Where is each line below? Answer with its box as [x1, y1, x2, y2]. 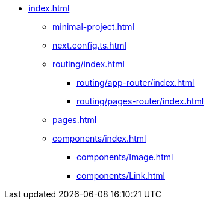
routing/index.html [52, 59, 125, 69]
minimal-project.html [52, 22, 134, 32]
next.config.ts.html [52, 40, 126, 50]
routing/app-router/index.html [76, 77, 195, 88]
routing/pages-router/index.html [76, 96, 204, 106]
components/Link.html [76, 170, 166, 181]
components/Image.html [76, 152, 173, 162]
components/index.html [52, 133, 146, 143]
